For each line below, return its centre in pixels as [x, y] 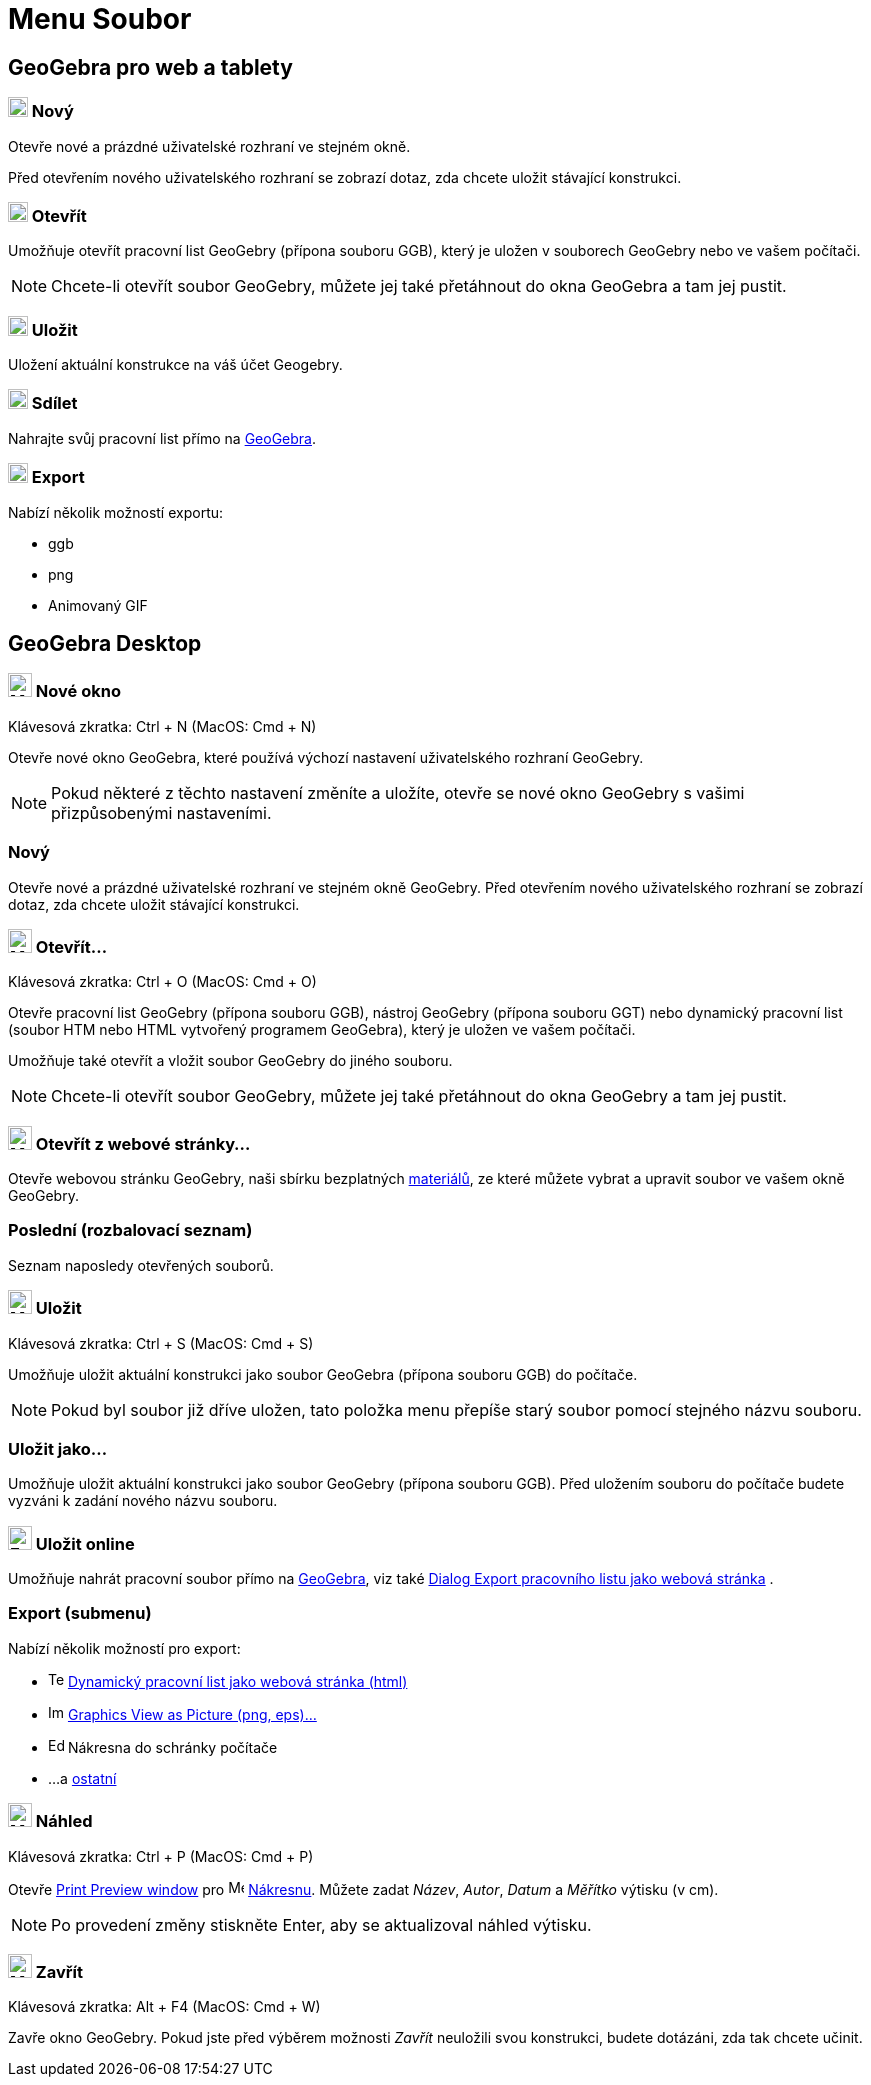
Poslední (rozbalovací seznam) [130, 1230]
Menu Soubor [100, 19]
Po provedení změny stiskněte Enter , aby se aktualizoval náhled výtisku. [321, 1924]
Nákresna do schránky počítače [172, 1747]
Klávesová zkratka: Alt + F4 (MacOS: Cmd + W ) [164, 2007]
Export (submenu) [80, 1613]
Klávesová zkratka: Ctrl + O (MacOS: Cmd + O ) [162, 982]
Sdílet [54, 403]
